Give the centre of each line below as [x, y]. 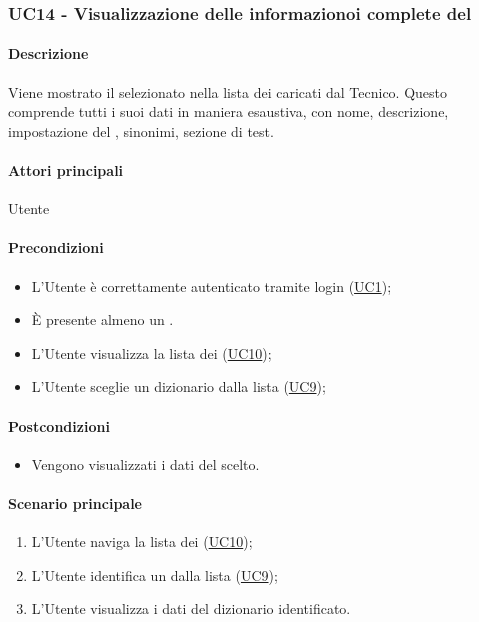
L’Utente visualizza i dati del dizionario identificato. [191, 608]
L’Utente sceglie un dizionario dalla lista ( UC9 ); [178, 386]
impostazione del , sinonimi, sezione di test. [141, 130]
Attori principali [66, 170]
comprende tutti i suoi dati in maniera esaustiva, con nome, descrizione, [228, 111]
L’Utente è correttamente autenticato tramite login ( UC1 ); [211, 285]
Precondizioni [56, 247]
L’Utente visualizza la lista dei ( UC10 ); [151, 352]
